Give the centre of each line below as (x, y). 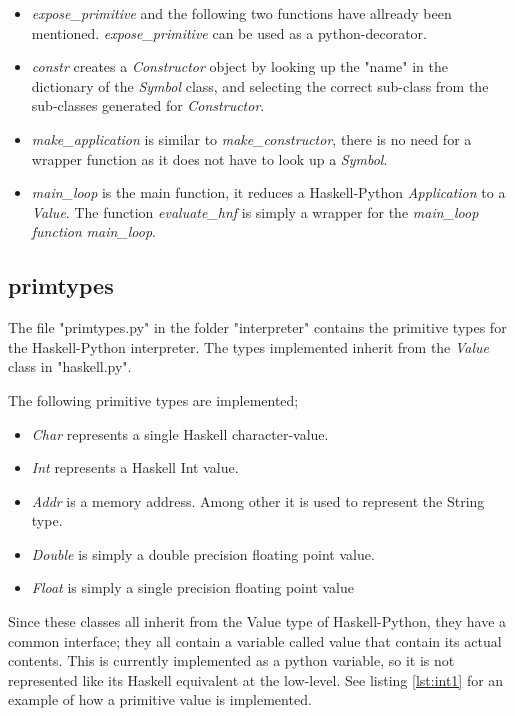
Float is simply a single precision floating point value (193, 587)
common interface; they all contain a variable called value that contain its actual (255, 640)
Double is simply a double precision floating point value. (203, 553)
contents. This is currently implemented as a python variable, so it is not (231, 660)
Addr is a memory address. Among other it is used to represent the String (258, 500)
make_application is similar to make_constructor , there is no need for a (251, 138)
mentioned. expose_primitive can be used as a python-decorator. (229, 32)
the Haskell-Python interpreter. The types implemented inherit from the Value (249, 346)
